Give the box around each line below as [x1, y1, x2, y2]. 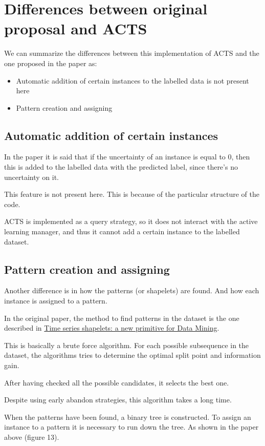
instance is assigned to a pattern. [4, 295, 107, 306]
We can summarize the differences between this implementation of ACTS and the [4, 48, 259, 58]
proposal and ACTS [4, 18, 147, 39]
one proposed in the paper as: [4, 57, 97, 68]
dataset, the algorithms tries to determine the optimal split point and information [4, 350, 261, 360]
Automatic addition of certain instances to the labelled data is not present [16, 75, 249, 86]
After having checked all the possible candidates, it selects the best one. [4, 377, 229, 388]
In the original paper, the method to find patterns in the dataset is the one [4, 312, 239, 323]
